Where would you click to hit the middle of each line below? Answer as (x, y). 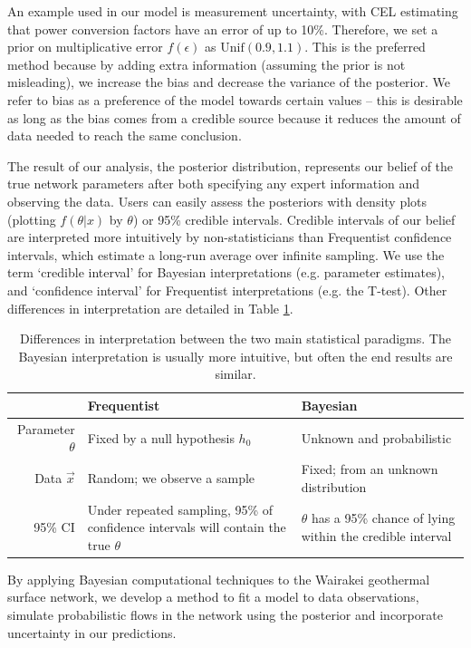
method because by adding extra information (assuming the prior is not (207, 64)
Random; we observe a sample (171, 477)
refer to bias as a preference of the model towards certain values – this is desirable (235, 99)
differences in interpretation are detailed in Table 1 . (150, 308)
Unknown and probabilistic (376, 437)
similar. (235, 374)
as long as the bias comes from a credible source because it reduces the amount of (234, 117)
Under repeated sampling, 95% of (180, 509)
